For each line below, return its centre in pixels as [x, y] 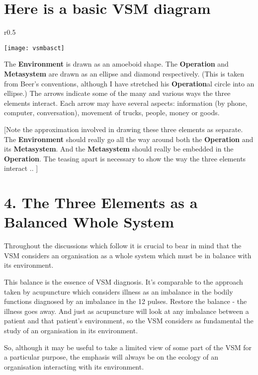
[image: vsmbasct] [34, 48]
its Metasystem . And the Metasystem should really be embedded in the [119, 149]
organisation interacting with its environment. [74, 366]
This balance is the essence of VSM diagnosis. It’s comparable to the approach [124, 282]
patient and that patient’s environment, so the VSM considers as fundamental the [129, 321]
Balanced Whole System [89, 222]
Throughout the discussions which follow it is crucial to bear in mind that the [123, 246]
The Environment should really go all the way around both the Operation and [129, 139]
